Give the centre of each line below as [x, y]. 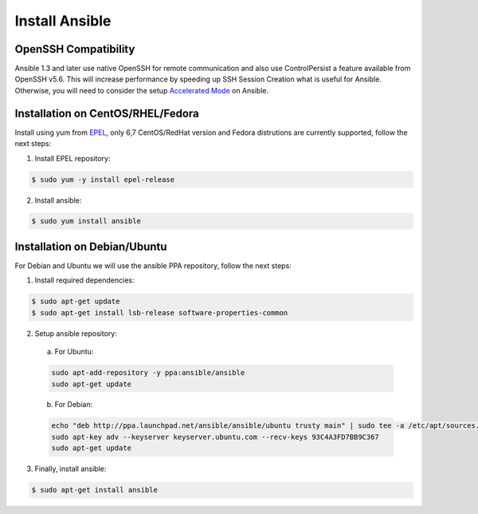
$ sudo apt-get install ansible [95, 490]
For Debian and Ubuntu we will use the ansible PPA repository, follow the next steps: [153, 265]
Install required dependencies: [84, 280]
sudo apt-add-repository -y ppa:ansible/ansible [148, 373]
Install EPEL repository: [72, 158]
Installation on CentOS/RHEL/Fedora [107, 113]
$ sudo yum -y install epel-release [103, 179]
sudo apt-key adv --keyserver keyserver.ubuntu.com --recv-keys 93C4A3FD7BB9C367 [215, 437]
